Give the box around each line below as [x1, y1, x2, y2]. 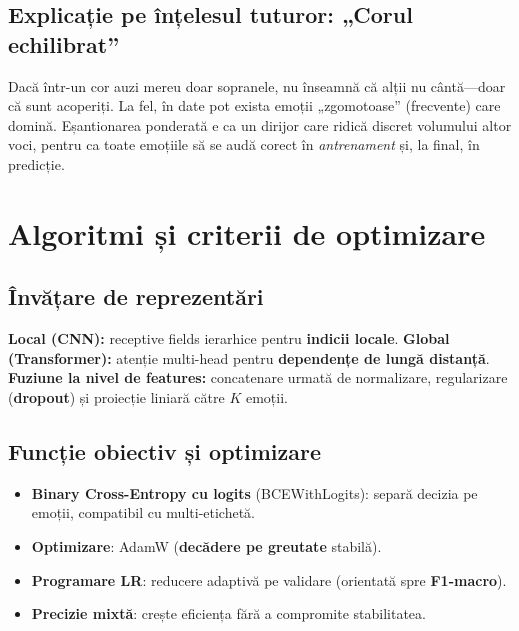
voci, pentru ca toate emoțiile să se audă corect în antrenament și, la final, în [8, 134, 480, 155]
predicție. [8, 153, 65, 174]
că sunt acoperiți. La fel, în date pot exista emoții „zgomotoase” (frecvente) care [8, 95, 501, 116]
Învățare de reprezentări [8, 281, 264, 312]
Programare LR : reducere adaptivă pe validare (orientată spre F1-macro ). [31, 569, 507, 590]
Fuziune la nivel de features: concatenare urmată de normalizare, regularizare [8, 367, 508, 388]
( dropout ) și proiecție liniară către [8, 386, 225, 407]
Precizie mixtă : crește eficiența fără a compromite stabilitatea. [31, 603, 426, 624]
